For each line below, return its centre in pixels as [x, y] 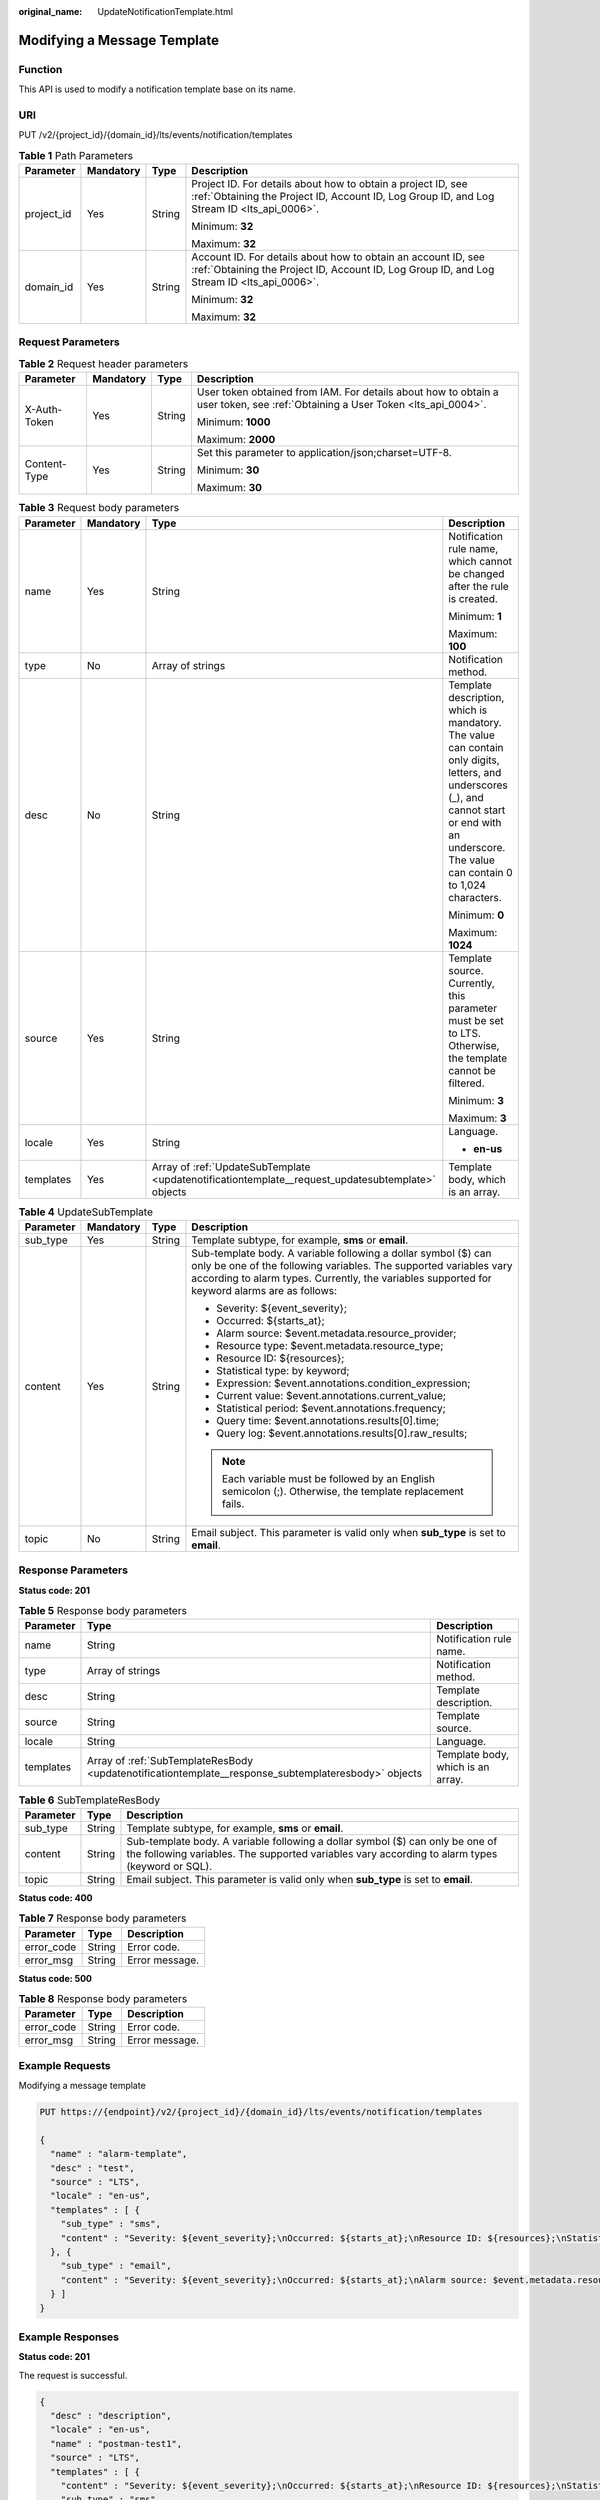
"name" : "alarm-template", [119, 2154]
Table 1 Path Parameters [76, 155]
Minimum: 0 [476, 915]
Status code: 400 [55, 1897]
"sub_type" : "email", [116, 2266]
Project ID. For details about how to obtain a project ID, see [329, 184]
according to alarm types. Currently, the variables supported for [341, 1278]
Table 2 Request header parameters [103, 363]
